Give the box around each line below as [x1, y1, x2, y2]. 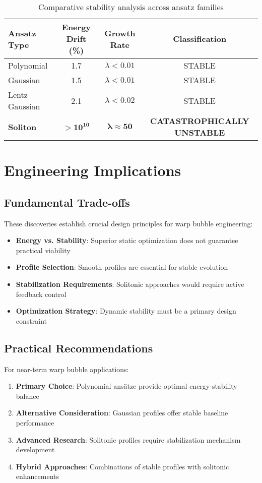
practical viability [16, 245, 71, 255]
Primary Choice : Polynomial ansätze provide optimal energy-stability [16, 381, 237, 391]
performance [16, 417, 54, 428]
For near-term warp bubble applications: [4, 364, 129, 374]
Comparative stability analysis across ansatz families [38, 1, 224, 13]
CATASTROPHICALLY [150, 115, 249, 127]
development [16, 444, 55, 455]
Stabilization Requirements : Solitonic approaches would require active [16, 278, 244, 289]
